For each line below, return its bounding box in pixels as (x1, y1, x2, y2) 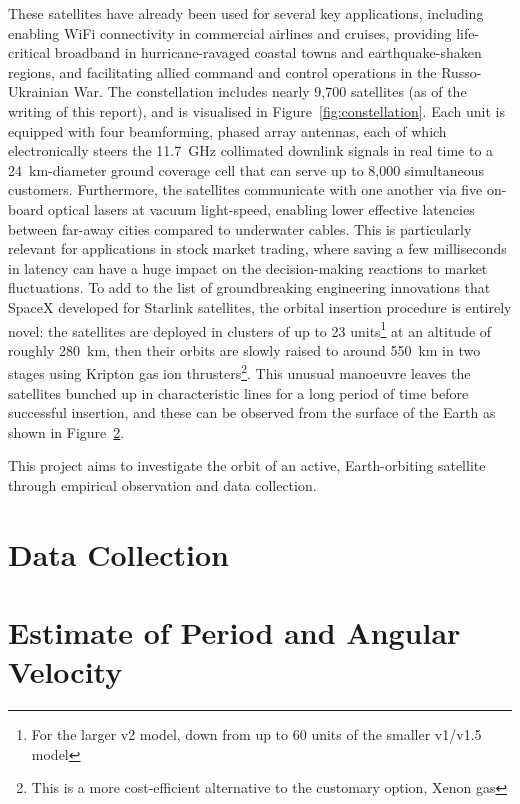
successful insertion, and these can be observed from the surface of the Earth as (8, 402, 496, 423)
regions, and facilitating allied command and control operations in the (8, 61, 437, 82)
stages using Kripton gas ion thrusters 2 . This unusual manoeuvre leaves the (8, 360, 471, 383)
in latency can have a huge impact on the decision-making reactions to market (8, 257, 488, 278)
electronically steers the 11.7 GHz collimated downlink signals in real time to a (8, 140, 494, 161)
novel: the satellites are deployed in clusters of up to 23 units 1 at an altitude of (8, 317, 492, 341)
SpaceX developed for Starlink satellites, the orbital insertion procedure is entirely (8, 296, 512, 317)
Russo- (441, 61, 482, 82)
